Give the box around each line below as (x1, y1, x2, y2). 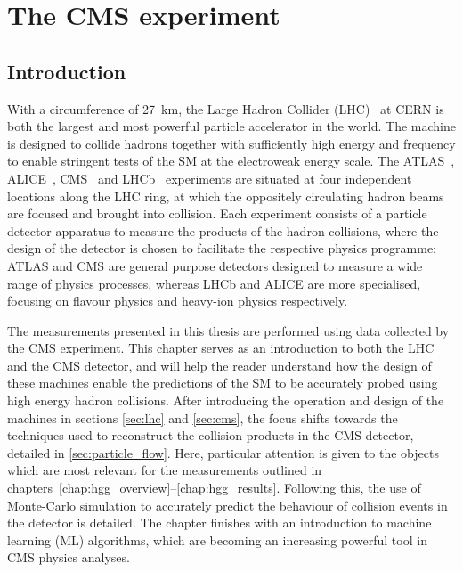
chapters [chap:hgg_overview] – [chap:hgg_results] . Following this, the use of (7, 478, 421, 497)
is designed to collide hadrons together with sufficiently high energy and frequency (7, 134, 456, 152)
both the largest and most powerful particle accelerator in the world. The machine (7, 117, 456, 135)
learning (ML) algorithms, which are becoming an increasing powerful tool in (7, 530, 427, 549)
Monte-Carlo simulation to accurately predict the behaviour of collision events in (7, 495, 448, 514)
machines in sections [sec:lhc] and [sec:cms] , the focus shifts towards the (7, 408, 398, 427)
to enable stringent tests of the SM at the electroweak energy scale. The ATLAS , (7, 151, 455, 170)
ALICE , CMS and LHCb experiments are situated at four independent (7, 168, 412, 187)
